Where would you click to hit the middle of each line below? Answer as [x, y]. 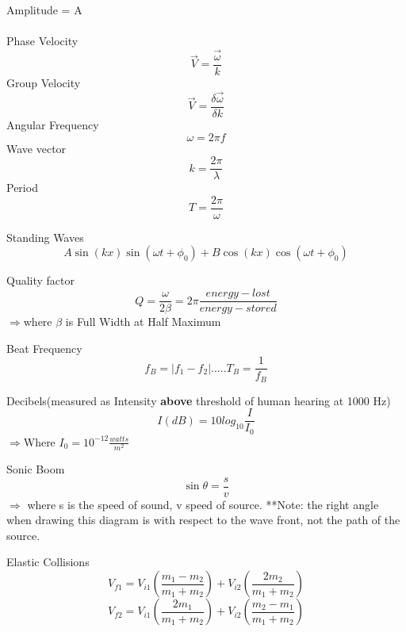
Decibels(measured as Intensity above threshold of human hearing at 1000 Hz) [199, 400]
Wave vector [36, 148]
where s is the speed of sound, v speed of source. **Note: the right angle [203, 504]
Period [22, 188]
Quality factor [41, 280]
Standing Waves [45, 237]
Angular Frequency [53, 124]
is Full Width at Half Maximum [143, 322]
